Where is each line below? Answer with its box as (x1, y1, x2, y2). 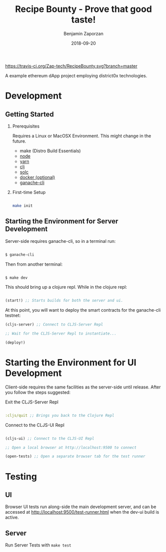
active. (5, 515, 19, 521)
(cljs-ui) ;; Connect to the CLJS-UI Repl (5, 436, 94, 441)
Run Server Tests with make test (5, 542, 72, 548)
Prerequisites (12, 123, 40, 129)
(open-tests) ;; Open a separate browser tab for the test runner (5, 454, 146, 459)
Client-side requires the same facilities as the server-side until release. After (5, 384, 161, 390)
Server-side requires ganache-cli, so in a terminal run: (5, 238, 116, 244)
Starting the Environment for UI (5, 357, 137, 368)
